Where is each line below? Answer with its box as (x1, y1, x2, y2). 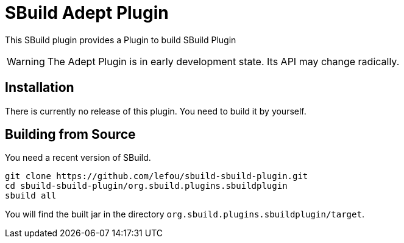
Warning (7, 55, 45, 68)
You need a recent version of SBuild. (5, 152, 151, 163)
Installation (5, 80, 74, 96)
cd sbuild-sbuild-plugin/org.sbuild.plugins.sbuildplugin (5, 181, 288, 191)
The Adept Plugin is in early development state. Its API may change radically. (47, 55, 400, 68)
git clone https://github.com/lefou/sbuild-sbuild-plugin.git (5, 171, 308, 181)
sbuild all (5, 191, 57, 201)
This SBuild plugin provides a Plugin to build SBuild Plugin (5, 34, 236, 45)
